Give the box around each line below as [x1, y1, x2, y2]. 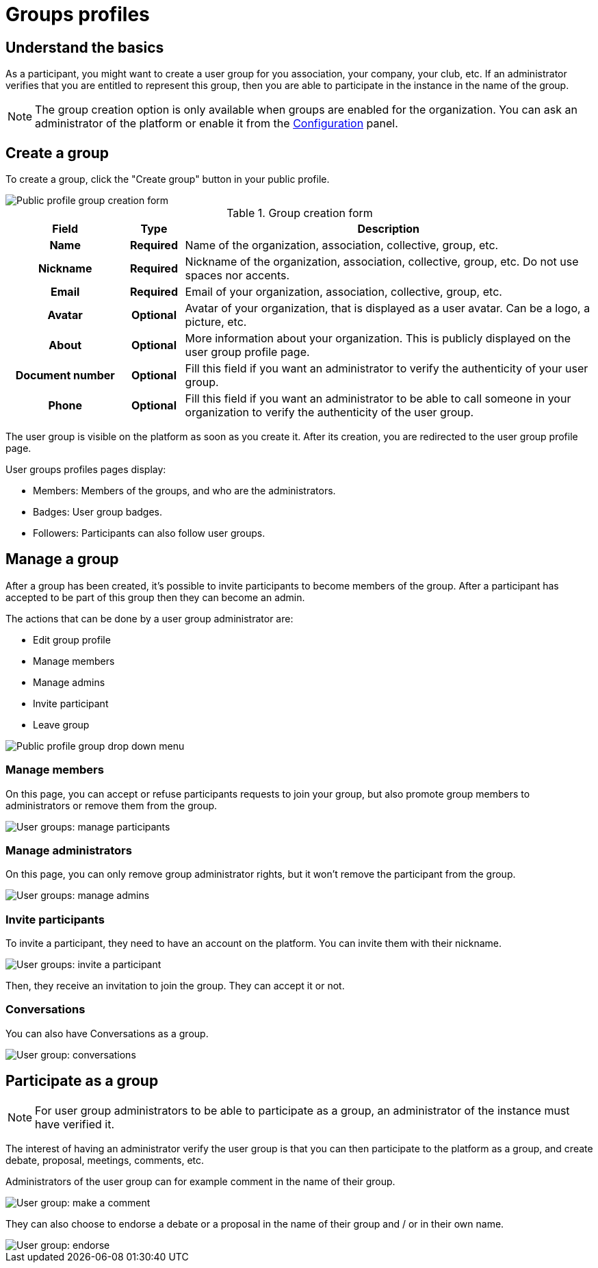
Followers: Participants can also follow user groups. [33, 527, 265, 540]
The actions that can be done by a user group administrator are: [5, 612, 294, 624]
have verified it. [35, 1117, 114, 1131]
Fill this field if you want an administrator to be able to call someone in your [185, 392, 571, 406]
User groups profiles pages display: [5, 464, 166, 476]
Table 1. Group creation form [226, 206, 373, 220]
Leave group [33, 718, 90, 731]
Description [357, 222, 419, 236]
